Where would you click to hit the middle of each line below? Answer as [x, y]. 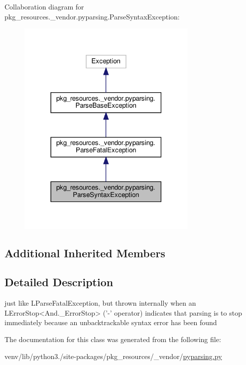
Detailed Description [59, 282]
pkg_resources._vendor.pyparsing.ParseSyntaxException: [92, 16]
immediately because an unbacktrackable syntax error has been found [111, 322]
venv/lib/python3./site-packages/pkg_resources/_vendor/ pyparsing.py [113, 356]
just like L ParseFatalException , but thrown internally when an [100, 303]
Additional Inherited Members [85, 253]
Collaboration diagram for [44, 6]
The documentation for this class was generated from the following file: [113, 339]
